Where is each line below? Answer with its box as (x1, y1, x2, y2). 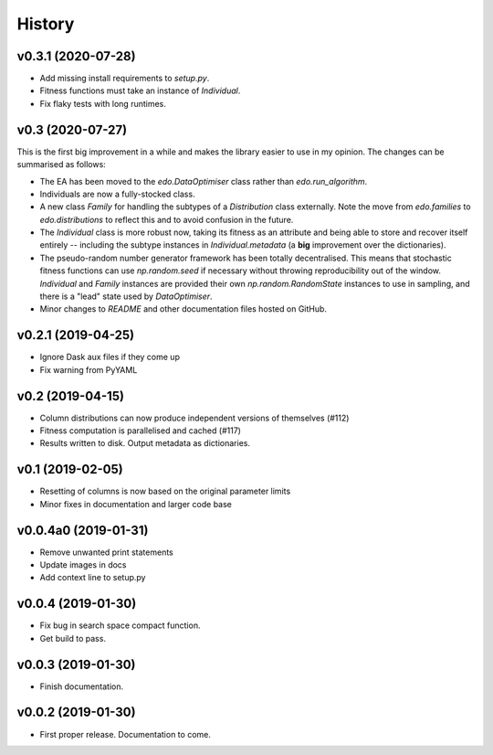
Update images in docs (39, 559, 127, 570)
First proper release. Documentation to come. (39, 728, 212, 739)
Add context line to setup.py (39, 572, 146, 583)
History (16, 14, 75, 34)
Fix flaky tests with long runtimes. (39, 98, 166, 109)
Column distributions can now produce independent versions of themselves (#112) (39, 412, 350, 423)
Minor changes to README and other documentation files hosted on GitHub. (39, 303, 328, 314)
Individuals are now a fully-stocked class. (39, 188, 195, 199)
